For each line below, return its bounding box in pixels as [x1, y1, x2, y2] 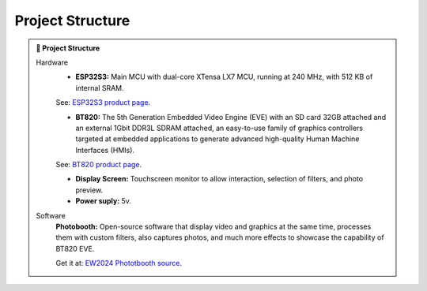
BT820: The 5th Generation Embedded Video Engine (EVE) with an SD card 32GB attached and [75, 112, 387, 121]
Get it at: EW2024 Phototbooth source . [55, 259, 182, 268]
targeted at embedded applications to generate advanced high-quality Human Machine [75, 134, 360, 144]
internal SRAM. [75, 83, 124, 92]
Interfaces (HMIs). [75, 145, 134, 155]
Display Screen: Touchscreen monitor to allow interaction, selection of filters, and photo [75, 174, 364, 184]
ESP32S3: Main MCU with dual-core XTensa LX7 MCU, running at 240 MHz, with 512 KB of [75, 72, 373, 82]
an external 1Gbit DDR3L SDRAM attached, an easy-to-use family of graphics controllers [75, 123, 364, 132]
